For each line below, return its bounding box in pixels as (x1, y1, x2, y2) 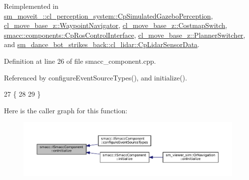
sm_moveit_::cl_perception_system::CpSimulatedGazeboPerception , (4, 10, 213, 21)
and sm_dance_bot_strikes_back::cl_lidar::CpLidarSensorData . (4, 39, 199, 50)
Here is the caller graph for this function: (4, 105, 128, 115)
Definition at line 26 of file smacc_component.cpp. (4, 55, 156, 66)
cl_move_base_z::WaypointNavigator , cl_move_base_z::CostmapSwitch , (4, 20, 227, 30)
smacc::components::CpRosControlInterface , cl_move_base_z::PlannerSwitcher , (4, 29, 246, 40)
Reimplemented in (4, 1, 59, 11)
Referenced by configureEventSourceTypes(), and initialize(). (4, 72, 187, 82)
